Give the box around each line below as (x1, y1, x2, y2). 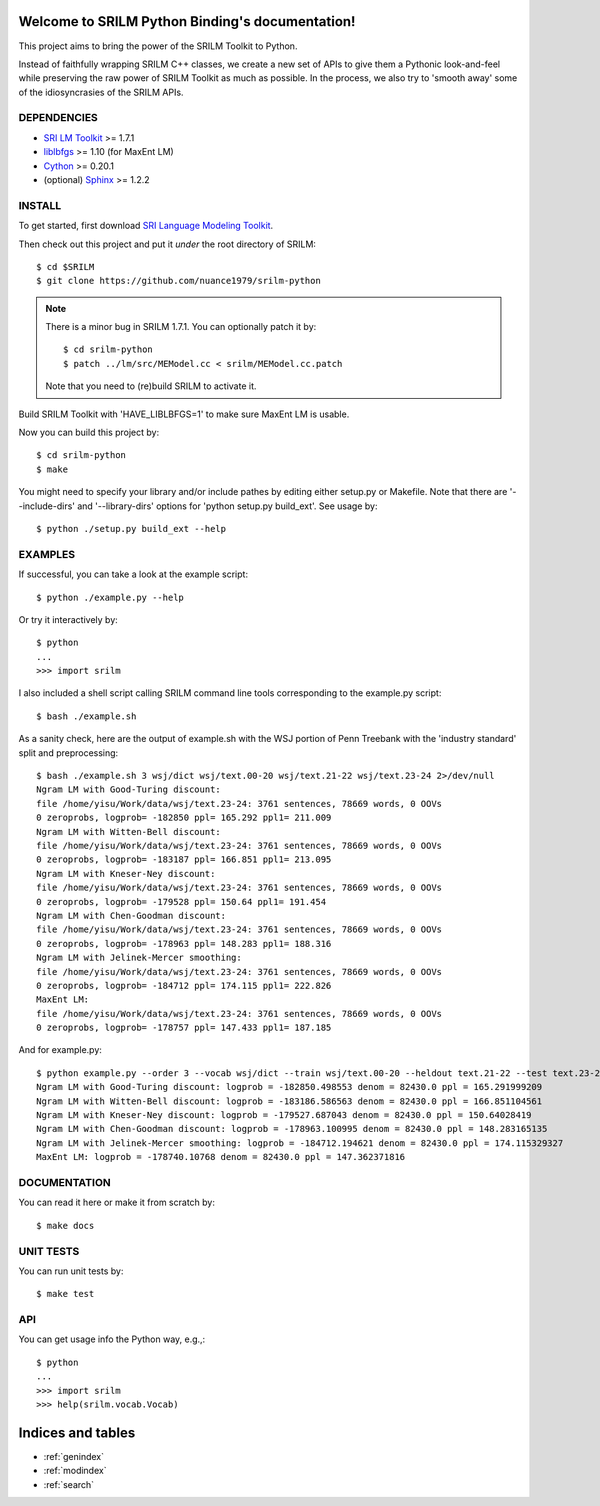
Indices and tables (18, 1424, 136, 1441)
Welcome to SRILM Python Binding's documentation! (18, 13, 356, 30)
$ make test (36, 1288, 95, 1300)
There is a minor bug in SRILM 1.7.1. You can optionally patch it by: (45, 321, 317, 333)
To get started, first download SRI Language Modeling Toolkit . (18, 220, 274, 232)
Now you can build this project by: (18, 426, 160, 439)
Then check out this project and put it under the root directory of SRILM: (18, 238, 317, 250)
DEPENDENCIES (18, 111, 99, 125)
